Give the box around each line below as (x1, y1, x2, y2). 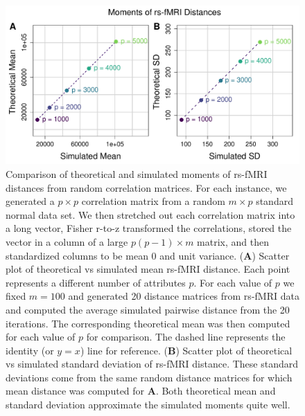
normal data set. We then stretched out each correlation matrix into (6, 207, 295, 221)
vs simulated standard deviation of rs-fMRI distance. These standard (6, 356, 299, 371)
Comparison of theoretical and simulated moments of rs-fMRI (6, 166, 268, 181)
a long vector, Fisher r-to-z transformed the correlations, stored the (6, 221, 292, 235)
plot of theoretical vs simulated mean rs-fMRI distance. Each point (6, 262, 290, 276)
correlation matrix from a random (81, 194, 225, 208)
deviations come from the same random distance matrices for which (6, 370, 293, 384)
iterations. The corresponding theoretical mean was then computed (6, 316, 290, 330)
